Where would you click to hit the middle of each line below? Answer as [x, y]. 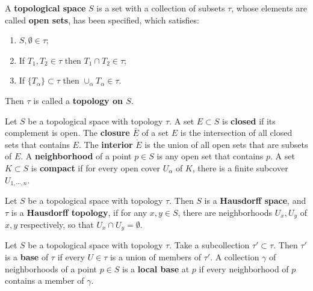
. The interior [106, 144]
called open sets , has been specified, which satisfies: [102, 20]
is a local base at [156, 268]
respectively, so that [57, 225]
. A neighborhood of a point [76, 156]
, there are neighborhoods [225, 212]
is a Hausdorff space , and [255, 200]
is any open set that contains [210, 156]
